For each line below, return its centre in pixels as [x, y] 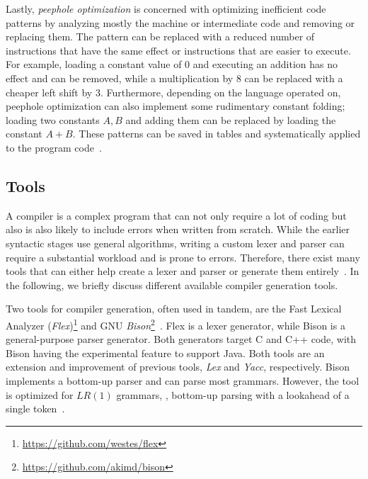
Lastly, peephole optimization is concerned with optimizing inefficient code [166, 9]
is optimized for [40, 394]
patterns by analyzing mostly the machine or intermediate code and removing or [180, 22]
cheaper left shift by [49, 92]
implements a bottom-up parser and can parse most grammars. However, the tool [183, 380]
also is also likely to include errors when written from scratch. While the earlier [178, 229]
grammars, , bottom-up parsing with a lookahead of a [233, 394]
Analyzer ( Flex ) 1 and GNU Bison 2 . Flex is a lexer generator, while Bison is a [176, 324]
